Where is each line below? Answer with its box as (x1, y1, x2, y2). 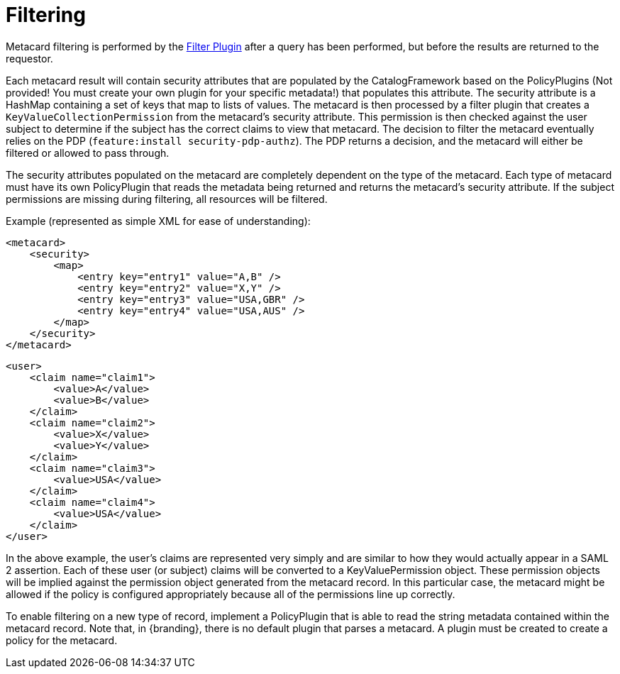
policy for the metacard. (6, 634, 118, 646)
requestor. (6, 52, 53, 65)
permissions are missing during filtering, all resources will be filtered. (6, 192, 328, 205)
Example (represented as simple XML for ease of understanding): (6, 214, 311, 227)
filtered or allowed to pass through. (6, 146, 170, 159)
